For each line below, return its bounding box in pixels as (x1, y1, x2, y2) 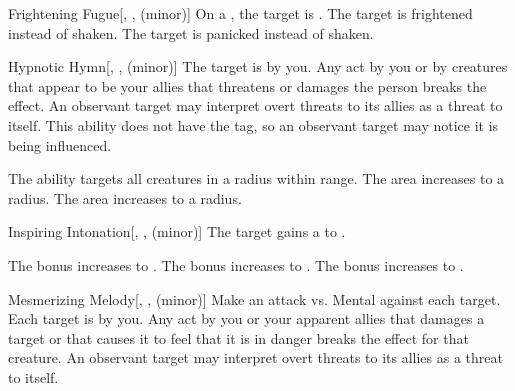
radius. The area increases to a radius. (8, 187, 242, 208)
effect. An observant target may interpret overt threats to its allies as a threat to (8, 95, 503, 116)
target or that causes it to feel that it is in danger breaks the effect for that (8, 327, 469, 348)
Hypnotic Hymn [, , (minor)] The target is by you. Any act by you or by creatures (8, 56, 508, 77)
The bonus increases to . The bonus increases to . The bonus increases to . (8, 254, 464, 275)
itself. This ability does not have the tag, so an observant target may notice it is (8, 114, 499, 135)
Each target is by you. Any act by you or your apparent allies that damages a (8, 308, 485, 329)
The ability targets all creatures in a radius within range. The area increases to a (8, 168, 505, 189)
